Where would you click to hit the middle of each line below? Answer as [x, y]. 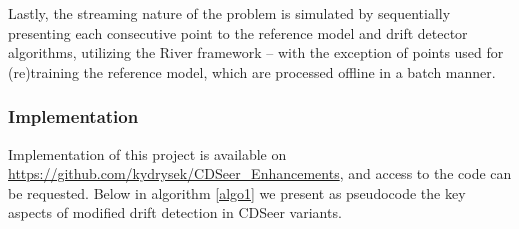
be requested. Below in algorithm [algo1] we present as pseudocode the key [237, 192]
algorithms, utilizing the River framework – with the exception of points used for [256, 52]
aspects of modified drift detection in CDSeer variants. [175, 212]
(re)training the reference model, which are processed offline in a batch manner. [252, 71]
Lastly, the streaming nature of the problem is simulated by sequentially [229, 13]
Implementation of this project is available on [147, 153]
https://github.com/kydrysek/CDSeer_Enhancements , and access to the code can [260, 173]
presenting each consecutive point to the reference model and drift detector [238, 32]
